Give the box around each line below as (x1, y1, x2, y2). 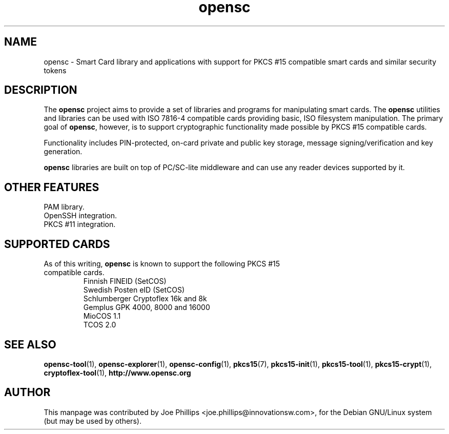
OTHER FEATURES (4, 180, 99, 194)
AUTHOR (4, 386, 51, 399)
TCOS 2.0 (83, 320, 116, 329)
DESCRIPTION (4, 84, 77, 97)
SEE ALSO (4, 338, 56, 351)
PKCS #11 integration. (44, 220, 116, 229)
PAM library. (44, 202, 85, 212)
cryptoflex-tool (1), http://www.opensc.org (44, 368, 191, 377)
